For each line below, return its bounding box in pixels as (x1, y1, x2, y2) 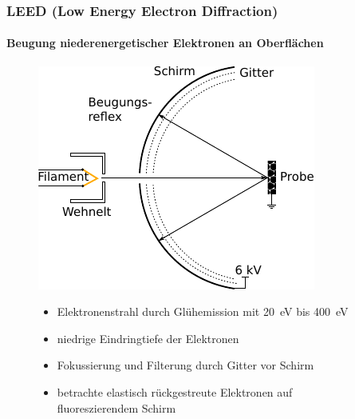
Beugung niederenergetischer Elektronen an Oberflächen (6, 34, 324, 51)
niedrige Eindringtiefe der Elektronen (57, 329, 239, 346)
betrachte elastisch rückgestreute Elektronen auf (57, 384, 293, 401)
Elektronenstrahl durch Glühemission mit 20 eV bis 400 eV (57, 303, 349, 320)
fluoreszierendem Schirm (57, 399, 176, 416)
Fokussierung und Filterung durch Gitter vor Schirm (57, 357, 314, 373)
